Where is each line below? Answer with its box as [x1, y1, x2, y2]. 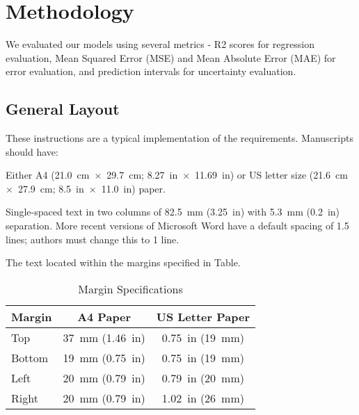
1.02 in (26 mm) [161, 389, 244, 406]
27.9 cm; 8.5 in [17, 181, 84, 195]
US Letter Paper [156, 308, 250, 325]
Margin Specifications [78, 280, 183, 297]
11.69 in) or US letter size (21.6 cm [195, 168, 348, 182]
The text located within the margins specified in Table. [6, 255, 241, 270]
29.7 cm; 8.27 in [106, 168, 178, 182]
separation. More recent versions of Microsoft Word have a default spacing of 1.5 [6, 218, 349, 233]
